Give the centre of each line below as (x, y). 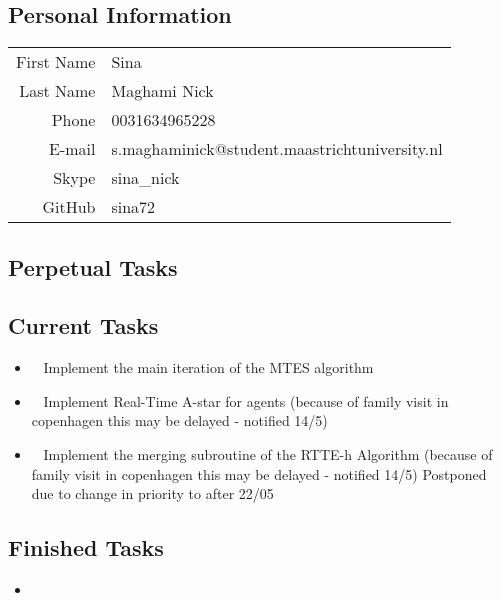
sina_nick (145, 178)
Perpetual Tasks (93, 266)
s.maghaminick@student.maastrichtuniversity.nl (277, 149)
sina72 (133, 207)
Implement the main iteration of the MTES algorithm (208, 367)
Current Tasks (83, 325)
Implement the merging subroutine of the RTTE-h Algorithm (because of (268, 453)
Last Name (57, 91)
